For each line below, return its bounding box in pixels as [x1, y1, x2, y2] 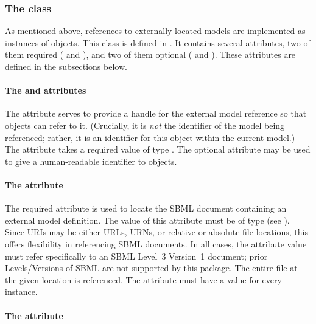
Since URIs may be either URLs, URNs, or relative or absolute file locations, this [5, 226, 308, 238]
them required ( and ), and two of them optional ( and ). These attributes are [5, 48, 296, 61]
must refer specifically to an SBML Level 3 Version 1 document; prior [5, 249, 268, 262]
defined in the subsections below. [5, 60, 127, 72]
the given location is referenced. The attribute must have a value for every [5, 273, 282, 286]
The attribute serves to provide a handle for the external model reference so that [5, 107, 307, 120]
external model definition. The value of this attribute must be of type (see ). [5, 213, 290, 226]
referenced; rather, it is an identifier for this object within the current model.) [5, 131, 295, 143]
